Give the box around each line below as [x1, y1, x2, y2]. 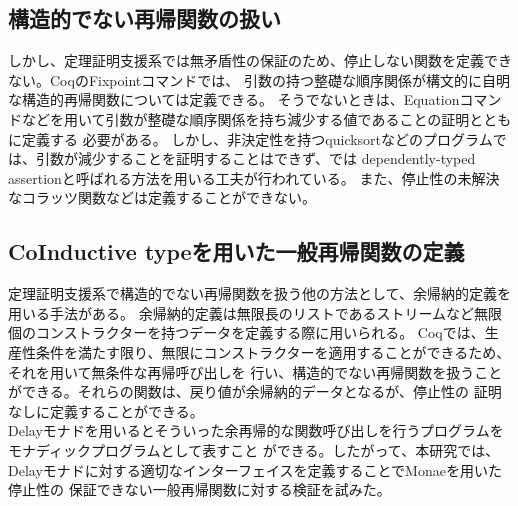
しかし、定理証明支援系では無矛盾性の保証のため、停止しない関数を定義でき [8, 50, 512, 71]
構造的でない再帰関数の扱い [8, 3, 281, 34]
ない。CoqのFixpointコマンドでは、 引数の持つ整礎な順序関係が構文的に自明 [8, 69, 510, 90]
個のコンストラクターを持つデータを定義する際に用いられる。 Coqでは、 [8, 322, 485, 343]
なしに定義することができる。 [8, 400, 204, 421]
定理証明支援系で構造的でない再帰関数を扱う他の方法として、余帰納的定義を [8, 283, 511, 304]
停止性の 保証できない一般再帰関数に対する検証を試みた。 [8, 479, 391, 500]
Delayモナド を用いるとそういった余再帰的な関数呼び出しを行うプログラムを [8, 420, 504, 441]
